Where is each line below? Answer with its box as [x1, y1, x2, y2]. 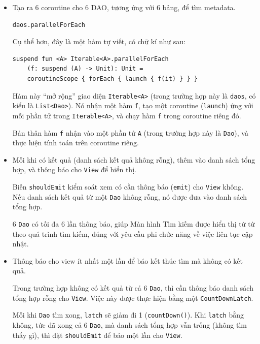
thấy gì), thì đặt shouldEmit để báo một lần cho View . [12, 329, 182, 340]
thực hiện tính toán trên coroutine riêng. [12, 137, 139, 148]
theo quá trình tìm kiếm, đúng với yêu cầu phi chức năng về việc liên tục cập [12, 228, 253, 239]
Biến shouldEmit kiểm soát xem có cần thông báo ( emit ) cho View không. [12, 181, 244, 192]
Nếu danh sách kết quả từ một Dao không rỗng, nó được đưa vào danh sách [12, 191, 247, 202]
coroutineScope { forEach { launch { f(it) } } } [27, 75, 198, 82]
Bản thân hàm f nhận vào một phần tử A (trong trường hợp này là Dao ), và [12, 127, 248, 138]
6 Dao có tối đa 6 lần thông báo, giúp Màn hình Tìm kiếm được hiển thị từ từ [12, 218, 255, 229]
